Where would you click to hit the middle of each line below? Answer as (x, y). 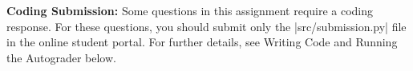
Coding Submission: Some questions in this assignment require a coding (190, 10)
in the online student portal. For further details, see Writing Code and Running (202, 42)
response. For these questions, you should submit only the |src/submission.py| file (206, 26)
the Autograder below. (61, 57)
